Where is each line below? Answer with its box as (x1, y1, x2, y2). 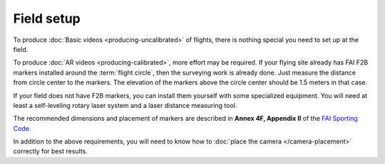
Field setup (13, 11, 81, 26)
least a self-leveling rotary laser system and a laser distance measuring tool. (13, 101, 237, 109)
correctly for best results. (13, 147, 88, 155)
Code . (13, 124, 31, 133)
